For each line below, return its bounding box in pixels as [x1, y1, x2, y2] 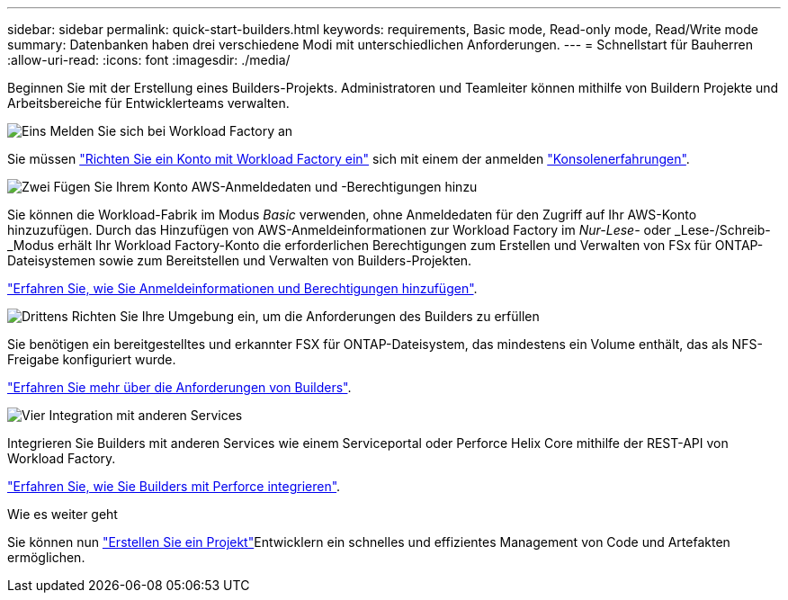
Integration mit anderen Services [49, 407, 243, 423]
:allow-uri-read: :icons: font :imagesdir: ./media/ [7, 52, 291, 67]
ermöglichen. [7, 550, 85, 565]
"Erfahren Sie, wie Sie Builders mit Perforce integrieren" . [7, 479, 341, 494]
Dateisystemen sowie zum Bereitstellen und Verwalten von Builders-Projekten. [7, 253, 472, 268]
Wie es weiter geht [7, 506, 118, 522]
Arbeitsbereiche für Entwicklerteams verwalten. [7, 95, 290, 111]
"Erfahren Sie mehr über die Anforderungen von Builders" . [7, 380, 352, 395]
